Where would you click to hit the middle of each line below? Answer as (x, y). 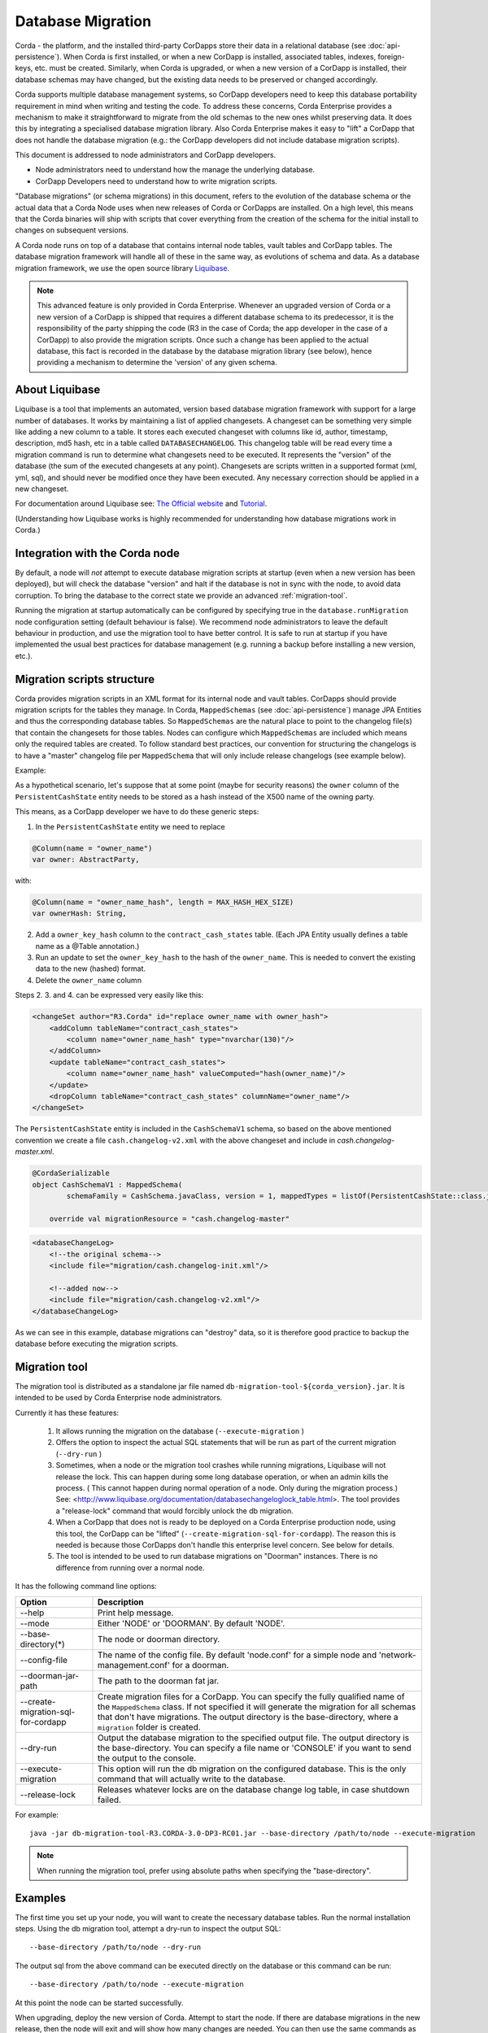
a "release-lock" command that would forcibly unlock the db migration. (175, 1511)
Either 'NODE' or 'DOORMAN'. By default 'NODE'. (192, 1623)
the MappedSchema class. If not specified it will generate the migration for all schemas (257, 1706)
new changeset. (42, 489)
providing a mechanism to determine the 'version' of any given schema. (157, 363)
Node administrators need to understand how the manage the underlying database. (175, 170)
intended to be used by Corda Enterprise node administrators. (119, 1398)
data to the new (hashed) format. (91, 969)
